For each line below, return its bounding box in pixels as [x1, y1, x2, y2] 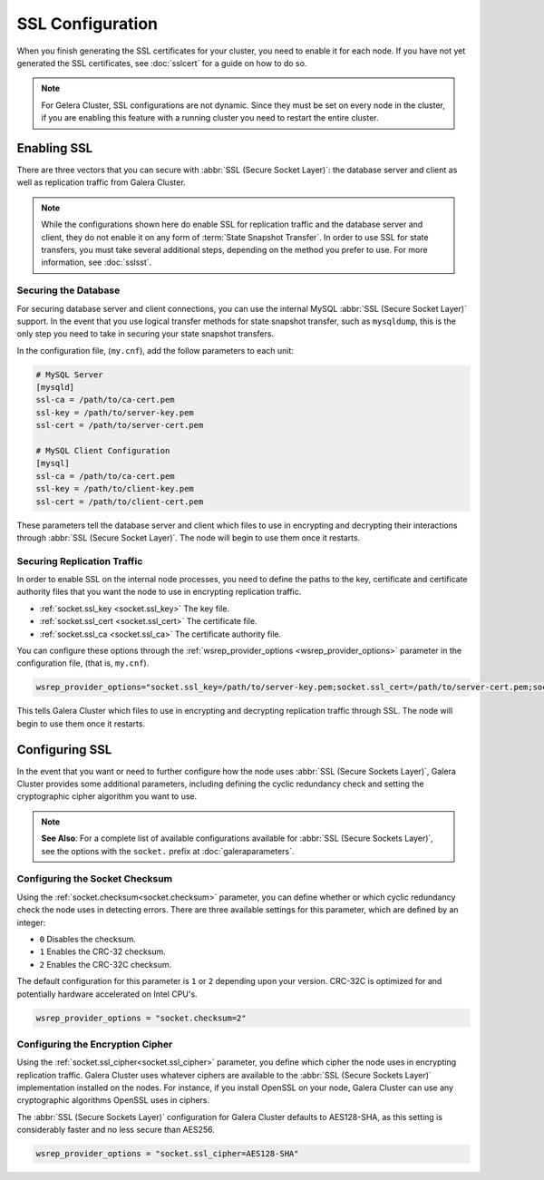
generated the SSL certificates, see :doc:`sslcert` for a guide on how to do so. [16, 57, 307, 68]
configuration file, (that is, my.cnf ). [16, 658, 150, 668]
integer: [16, 917, 46, 928]
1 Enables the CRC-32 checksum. [39, 946, 167, 957]
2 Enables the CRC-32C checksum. [39, 959, 172, 970]
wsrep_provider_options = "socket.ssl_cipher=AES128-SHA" [35, 1148, 299, 1159]
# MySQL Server [35, 369, 103, 380]
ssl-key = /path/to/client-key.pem [35, 483, 194, 494]
